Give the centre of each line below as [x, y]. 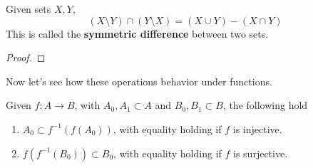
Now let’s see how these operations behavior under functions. [139, 81]
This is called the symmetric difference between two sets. [137, 33]
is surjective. [261, 153]
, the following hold [265, 105]
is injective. [257, 128]
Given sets [29, 9]
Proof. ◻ [26, 57]
